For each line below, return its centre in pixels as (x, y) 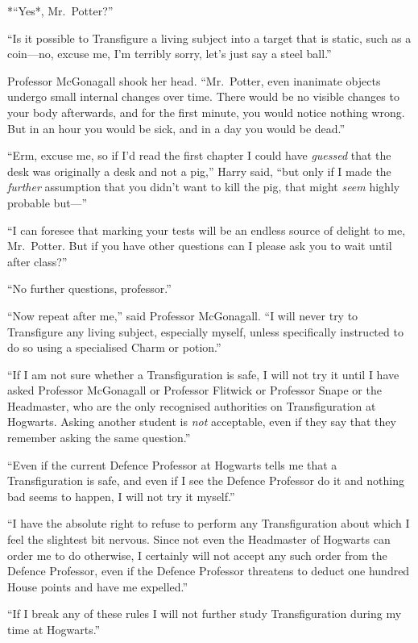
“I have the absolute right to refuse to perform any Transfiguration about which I (209, 523)
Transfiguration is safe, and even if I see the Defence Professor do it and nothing (206, 480)
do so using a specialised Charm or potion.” (114, 347)
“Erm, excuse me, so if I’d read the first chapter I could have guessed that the (199, 155)
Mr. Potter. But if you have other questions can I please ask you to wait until (200, 246)
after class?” (37, 261)
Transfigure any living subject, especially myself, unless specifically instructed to (205, 331)
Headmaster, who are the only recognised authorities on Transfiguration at (192, 405)
